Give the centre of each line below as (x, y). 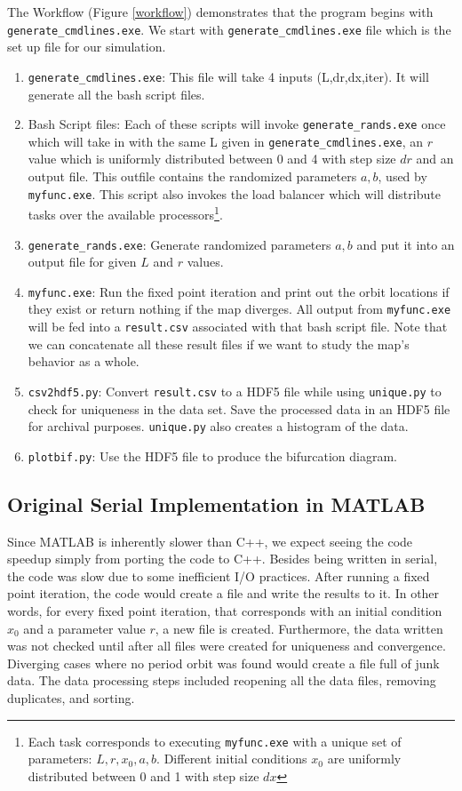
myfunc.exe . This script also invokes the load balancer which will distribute (234, 193)
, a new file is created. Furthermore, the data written (299, 628)
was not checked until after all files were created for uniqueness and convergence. (227, 646)
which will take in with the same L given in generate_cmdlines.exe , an (226, 141)
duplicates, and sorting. (71, 698)
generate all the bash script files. (116, 94)
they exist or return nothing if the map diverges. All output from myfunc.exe (239, 309)
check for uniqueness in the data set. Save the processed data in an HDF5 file (239, 408)
